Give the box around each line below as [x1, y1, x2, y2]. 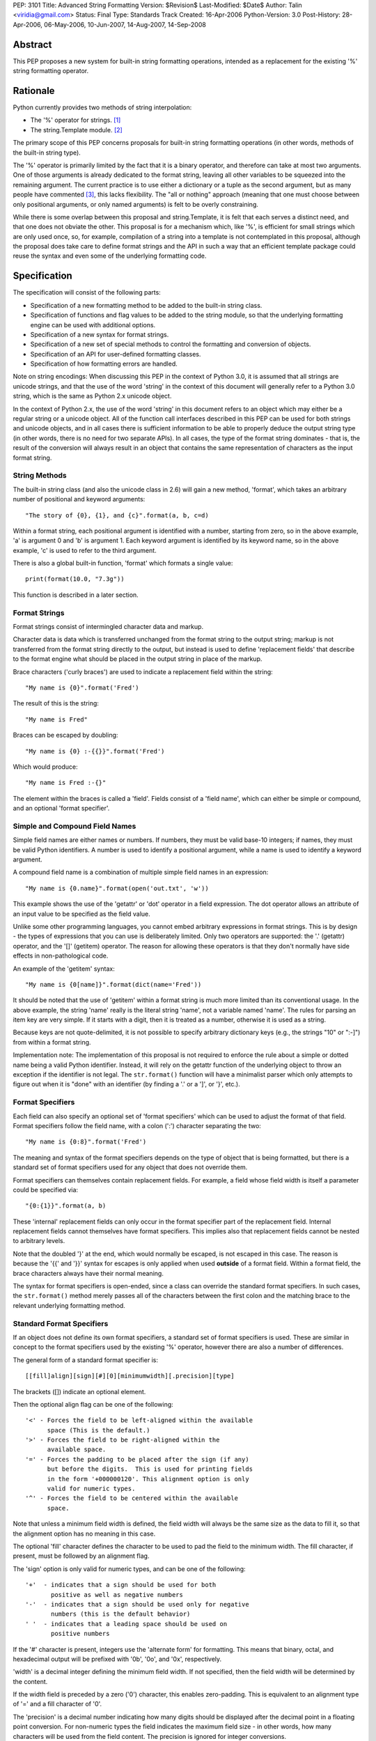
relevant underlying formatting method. [13, 1301, 125, 1309]
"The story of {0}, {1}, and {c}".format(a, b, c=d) [25, 511, 209, 519]
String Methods [13, 471, 67, 481]
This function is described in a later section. [13, 591, 139, 599]
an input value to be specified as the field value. [13, 909, 151, 918]
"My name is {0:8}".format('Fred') [25, 1138, 147, 1146]
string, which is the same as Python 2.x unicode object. [13, 392, 172, 400]
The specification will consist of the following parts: [13, 288, 162, 297]
